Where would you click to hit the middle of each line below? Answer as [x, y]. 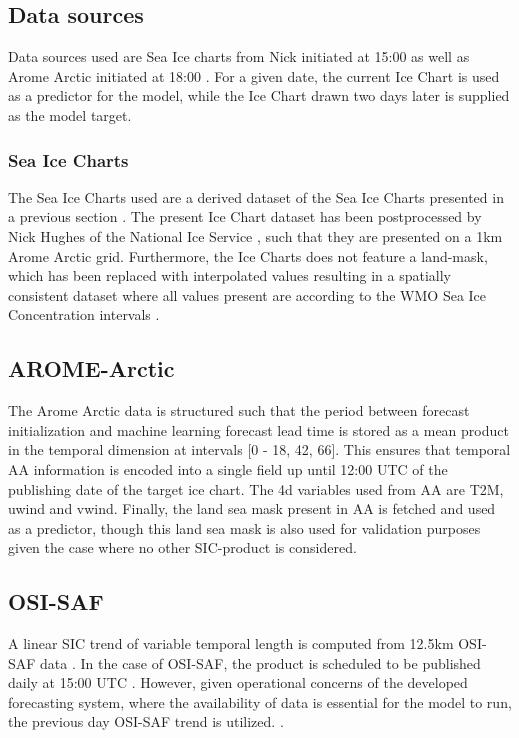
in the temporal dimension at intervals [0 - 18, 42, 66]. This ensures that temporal [259, 449]
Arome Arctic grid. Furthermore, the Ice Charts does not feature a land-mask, [248, 255]
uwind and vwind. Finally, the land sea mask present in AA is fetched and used [252, 508]
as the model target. [70, 114]
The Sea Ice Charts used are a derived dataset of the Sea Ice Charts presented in [256, 196]
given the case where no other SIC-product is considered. [182, 547]
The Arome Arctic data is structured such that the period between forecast [239, 410]
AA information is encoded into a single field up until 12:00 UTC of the [228, 468]
